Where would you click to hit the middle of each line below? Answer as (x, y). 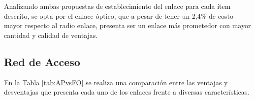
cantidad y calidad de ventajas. (51, 35)
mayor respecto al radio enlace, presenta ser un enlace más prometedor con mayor (127, 25)
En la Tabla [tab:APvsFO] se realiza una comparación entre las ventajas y (116, 82)
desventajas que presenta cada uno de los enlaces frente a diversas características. (127, 92)
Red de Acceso (42, 61)
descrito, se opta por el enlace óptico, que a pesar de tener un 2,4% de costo (119, 16)
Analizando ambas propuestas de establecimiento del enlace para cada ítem (117, 6)
